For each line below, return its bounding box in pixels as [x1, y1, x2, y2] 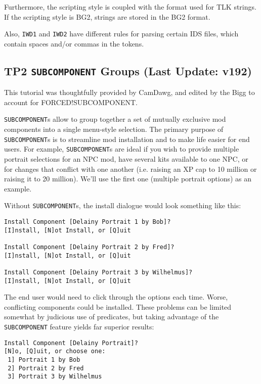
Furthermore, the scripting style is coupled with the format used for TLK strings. [4, 2, 256, 12]
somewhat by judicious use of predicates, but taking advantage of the [4, 311, 219, 322]
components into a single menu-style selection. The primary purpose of [4, 124, 224, 134]
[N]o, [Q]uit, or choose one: [4, 348, 106, 355]
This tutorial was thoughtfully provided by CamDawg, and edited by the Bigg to [4, 87, 255, 98]
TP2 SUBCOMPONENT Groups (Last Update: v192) [4, 63, 252, 78]
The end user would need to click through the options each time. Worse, [4, 292, 228, 302]
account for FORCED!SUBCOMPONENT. [4, 97, 138, 107]
